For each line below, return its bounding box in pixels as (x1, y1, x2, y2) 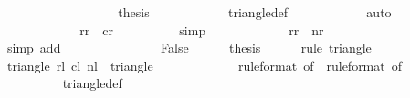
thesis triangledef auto (118, 3, 392, 21)
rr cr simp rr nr (79, 20, 324, 39)
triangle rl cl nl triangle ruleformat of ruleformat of (6, 55, 403, 74)
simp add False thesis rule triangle (6, 38, 372, 57)
